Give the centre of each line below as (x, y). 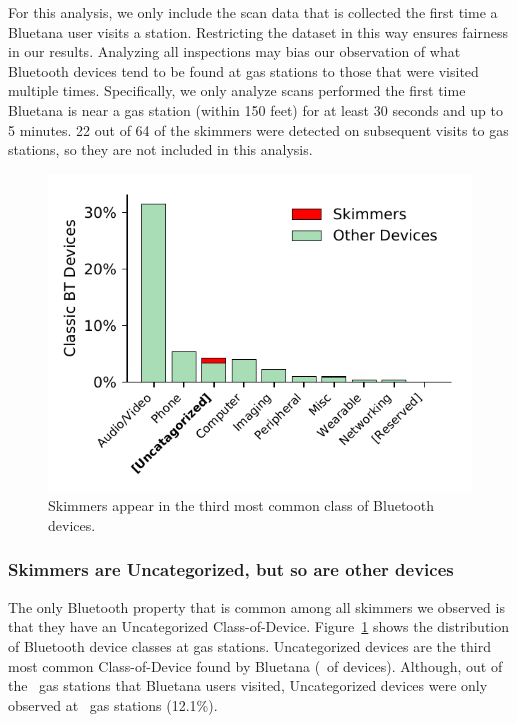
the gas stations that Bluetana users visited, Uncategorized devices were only (248, 685)
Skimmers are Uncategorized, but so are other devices (231, 569)
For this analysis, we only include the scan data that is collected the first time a (253, 12)
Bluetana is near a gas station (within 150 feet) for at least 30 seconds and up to (255, 109)
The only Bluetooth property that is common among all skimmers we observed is (256, 606)
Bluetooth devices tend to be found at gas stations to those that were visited (243, 70)
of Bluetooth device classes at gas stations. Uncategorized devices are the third (250, 645)
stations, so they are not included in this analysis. (160, 149)
